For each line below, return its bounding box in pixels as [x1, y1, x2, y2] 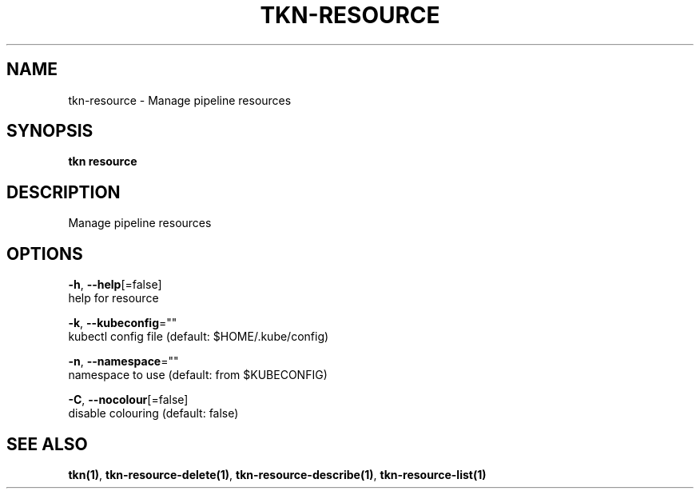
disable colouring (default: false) [68, 406, 239, 421]
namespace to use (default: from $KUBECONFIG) [68, 368, 328, 382]
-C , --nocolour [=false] [68, 393, 189, 407]
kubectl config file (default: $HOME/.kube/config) [68, 329, 329, 344]
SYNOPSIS [6, 121, 93, 142]
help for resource [68, 291, 159, 305]
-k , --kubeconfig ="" [68, 316, 177, 330]
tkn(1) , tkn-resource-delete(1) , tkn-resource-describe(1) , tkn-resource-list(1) [68, 467, 487, 481]
